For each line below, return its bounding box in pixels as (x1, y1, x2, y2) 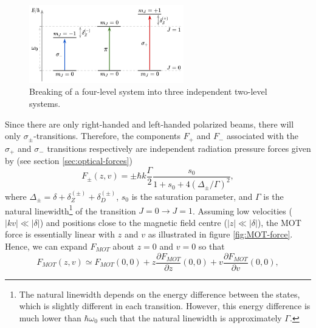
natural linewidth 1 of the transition (5, 202, 136, 217)
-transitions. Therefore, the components (33, 129, 180, 142)
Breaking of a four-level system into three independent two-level (29, 85, 267, 98)
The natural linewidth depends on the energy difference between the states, (19, 287, 300, 300)
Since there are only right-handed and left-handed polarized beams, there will (5, 117, 294, 130)
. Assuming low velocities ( (192, 204, 292, 217)
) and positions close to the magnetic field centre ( (39, 216, 227, 228)
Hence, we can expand (5, 239, 88, 252)
